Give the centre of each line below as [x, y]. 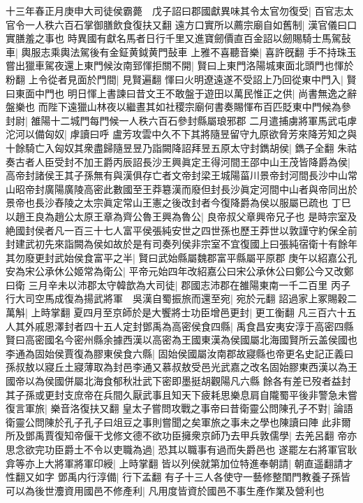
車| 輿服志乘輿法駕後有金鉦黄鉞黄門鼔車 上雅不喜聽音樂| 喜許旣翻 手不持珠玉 [181, 51]
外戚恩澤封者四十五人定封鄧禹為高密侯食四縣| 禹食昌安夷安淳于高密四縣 [189, 326]
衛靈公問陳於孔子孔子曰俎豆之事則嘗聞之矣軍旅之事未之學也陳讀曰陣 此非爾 [178, 421]
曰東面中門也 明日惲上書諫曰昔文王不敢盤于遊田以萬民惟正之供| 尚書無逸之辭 [181, 93]
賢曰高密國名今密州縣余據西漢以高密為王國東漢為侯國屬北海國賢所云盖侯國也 [181, 340]
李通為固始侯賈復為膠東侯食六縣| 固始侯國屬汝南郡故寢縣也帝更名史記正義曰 [180, 353]
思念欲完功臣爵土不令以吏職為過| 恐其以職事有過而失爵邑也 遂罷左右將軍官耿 [181, 449]
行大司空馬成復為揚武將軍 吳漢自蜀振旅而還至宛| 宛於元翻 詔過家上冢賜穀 [177, 298]
